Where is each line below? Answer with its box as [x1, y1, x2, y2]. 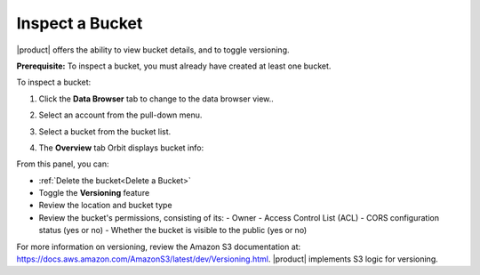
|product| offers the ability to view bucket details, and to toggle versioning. [16, 44, 290, 55]
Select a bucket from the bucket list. [38, 125, 172, 137]
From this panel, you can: [16, 158, 109, 169]
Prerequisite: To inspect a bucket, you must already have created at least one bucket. [16, 61, 332, 71]
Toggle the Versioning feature [38, 188, 150, 198]
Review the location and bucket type [38, 200, 172, 211]
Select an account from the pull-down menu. [38, 109, 203, 120]
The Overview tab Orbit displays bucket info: [38, 142, 204, 153]
